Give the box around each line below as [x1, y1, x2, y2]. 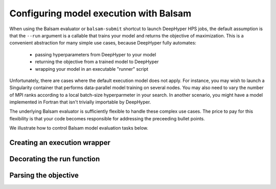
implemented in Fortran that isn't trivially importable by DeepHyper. [9, 99, 151, 105]
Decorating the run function [9, 155, 100, 163]
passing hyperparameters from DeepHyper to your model [35, 51, 156, 57]
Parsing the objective [9, 171, 79, 180]
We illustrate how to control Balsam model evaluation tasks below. [9, 125, 148, 131]
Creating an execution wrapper [9, 138, 111, 147]
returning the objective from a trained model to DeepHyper [35, 59, 159, 65]
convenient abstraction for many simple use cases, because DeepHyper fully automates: [9, 40, 197, 46]
